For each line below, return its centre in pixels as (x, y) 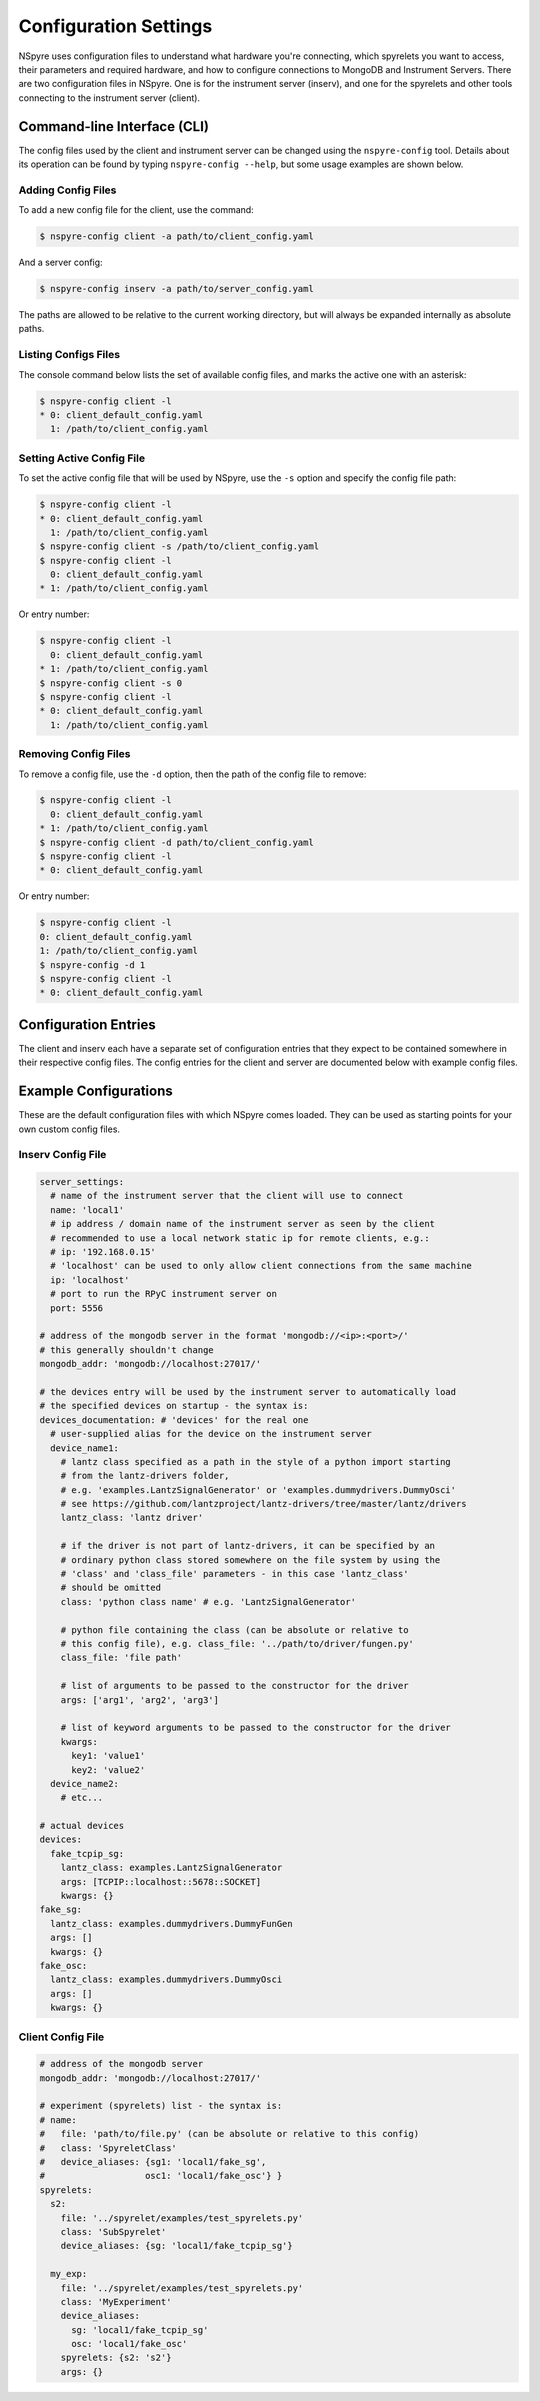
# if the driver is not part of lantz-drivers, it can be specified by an (247, 1546)
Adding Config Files (67, 190)
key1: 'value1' (108, 1756)
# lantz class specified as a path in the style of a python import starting (256, 1461)
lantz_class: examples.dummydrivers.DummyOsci (166, 1979)
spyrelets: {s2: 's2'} (116, 2358)
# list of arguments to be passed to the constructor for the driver (234, 1686)
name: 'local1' (87, 1209)
